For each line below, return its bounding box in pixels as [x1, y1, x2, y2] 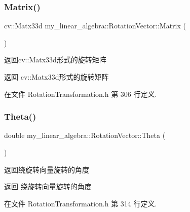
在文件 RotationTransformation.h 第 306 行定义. [4, 88, 157, 99]
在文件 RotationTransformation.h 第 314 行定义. [4, 198, 157, 208]
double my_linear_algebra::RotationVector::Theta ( [4, 130, 166, 140]
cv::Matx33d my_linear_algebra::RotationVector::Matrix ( [4, 20, 186, 31]
